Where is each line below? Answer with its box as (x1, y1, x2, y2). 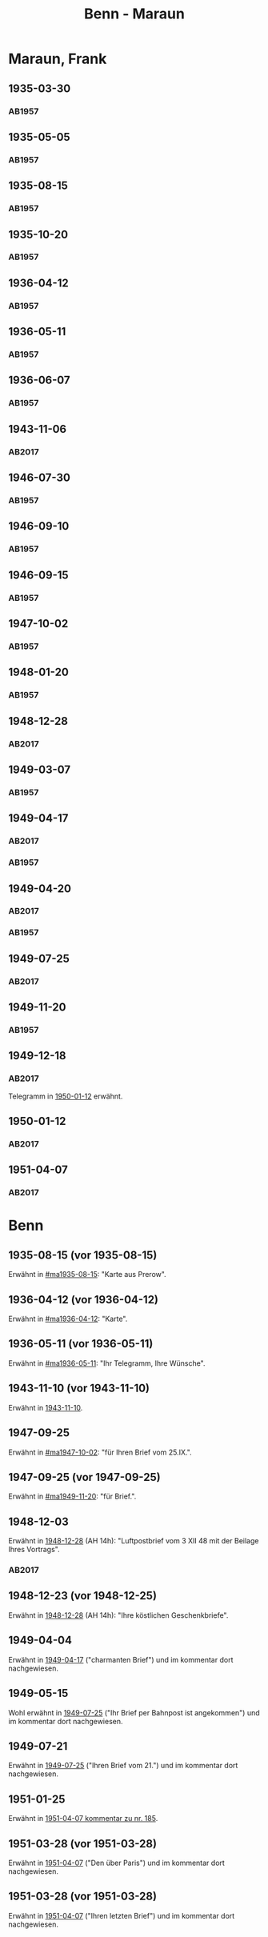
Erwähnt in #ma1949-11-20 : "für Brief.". (8, 1491, 137, 1501)
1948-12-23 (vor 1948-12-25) (8, 1589, 158, 1603)
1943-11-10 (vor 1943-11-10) (8, 1382, 150, 1395)
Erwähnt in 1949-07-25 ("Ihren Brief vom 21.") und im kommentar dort (8, 1761, 238, 1771)
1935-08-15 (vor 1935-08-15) (8, 1248, 158, 1262)
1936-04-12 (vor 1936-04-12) (8, 1293, 158, 1307)
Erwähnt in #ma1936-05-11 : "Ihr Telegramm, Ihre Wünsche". (8, 1358, 206, 1368)
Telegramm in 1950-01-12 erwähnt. (8, 1091, 123, 1101)
